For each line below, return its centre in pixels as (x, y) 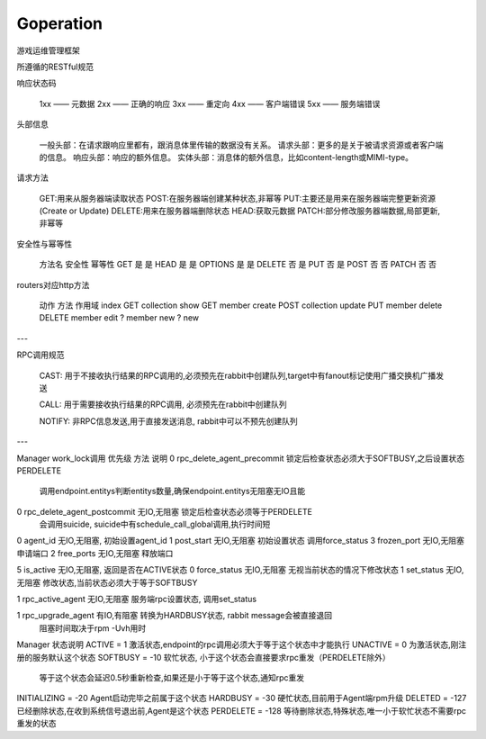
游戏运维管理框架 (48, 50)
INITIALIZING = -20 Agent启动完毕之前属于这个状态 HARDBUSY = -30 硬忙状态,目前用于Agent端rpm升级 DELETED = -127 (242, 698)
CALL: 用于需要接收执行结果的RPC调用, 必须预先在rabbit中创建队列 (163, 404)
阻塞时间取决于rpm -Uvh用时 (93, 628)
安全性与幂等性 (44, 244)
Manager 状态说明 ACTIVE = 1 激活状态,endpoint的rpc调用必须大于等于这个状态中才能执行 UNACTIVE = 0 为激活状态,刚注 (242, 644)
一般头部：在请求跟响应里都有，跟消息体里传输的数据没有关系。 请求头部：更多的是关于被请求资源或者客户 (237, 145)
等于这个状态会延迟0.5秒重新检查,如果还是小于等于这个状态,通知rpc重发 (172, 678)
